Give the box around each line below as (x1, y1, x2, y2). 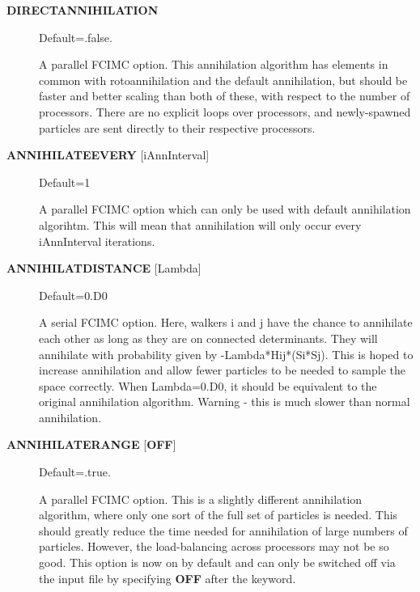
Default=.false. (39, 28, 112, 45)
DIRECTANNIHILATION (6, 2, 159, 18)
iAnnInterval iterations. (39, 232, 155, 249)
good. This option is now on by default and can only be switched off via (39, 554, 396, 571)
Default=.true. (39, 463, 111, 480)
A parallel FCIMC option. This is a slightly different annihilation (39, 490, 363, 507)
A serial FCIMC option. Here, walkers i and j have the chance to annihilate (39, 314, 413, 331)
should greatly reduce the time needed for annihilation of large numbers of (39, 522, 408, 539)
